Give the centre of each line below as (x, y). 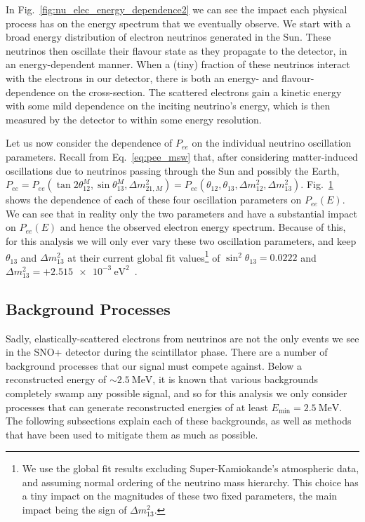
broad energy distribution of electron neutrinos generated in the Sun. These (168, 37)
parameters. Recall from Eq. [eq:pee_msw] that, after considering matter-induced (182, 156)
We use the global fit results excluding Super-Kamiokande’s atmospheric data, (191, 468)
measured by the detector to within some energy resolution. (134, 119)
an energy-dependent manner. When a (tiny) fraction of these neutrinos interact (178, 64)
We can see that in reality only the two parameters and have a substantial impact (181, 213)
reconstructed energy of (56, 379)
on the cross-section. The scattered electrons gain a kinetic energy (200, 92)
